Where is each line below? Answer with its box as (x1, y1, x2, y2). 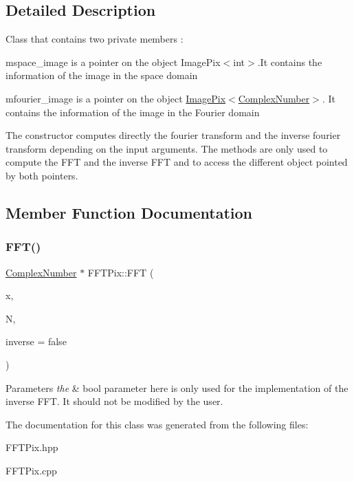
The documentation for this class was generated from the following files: (5, 417, 309, 431)
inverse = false (5, 334, 67, 349)
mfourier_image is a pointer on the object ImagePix (5, 91, 226, 105)
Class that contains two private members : (5, 32, 184, 46)
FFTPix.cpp (5, 463, 57, 477)
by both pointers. (5, 168, 78, 182)
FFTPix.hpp (5, 440, 58, 454)
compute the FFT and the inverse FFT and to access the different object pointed (5, 155, 348, 169)
